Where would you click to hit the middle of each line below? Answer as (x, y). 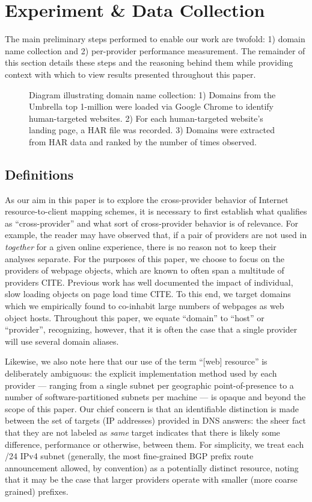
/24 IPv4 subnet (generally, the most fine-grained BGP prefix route (129, 456)
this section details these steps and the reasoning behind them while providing (149, 62)
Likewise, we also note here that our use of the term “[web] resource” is (136, 361)
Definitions (39, 174)
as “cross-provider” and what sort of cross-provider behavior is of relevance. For (151, 223)
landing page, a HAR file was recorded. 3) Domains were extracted (152, 130)
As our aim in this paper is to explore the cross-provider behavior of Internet (147, 199)
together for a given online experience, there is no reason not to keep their (141, 247)
